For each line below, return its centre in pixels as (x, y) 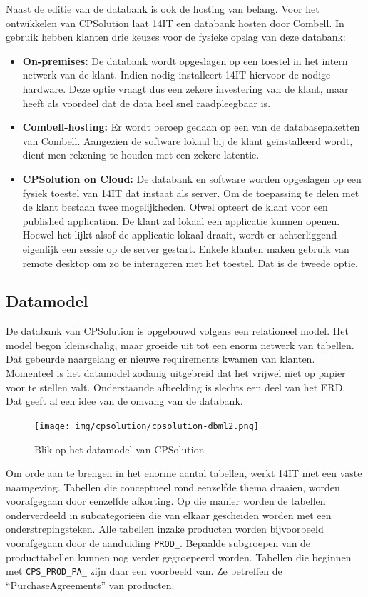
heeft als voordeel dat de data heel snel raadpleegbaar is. (147, 102)
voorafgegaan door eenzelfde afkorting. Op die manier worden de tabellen (166, 501)
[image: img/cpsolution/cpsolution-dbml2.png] (147, 426)
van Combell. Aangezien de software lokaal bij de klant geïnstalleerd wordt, (188, 140)
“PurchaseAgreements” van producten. (90, 585)
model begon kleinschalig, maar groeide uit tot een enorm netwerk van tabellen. (180, 345)
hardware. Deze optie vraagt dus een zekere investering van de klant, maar (185, 88)
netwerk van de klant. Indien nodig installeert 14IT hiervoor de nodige (177, 75)
